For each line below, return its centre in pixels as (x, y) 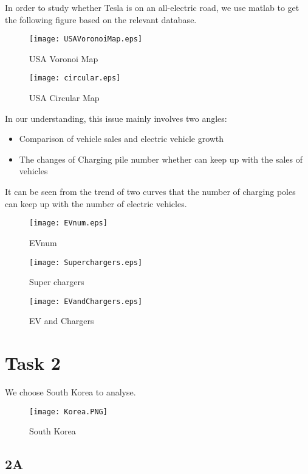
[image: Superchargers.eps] (86, 262)
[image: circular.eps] (75, 78)
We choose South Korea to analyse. (70, 392)
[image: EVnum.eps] (68, 223)
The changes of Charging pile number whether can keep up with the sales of (161, 159)
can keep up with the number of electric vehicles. (96, 203)
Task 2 (33, 363)
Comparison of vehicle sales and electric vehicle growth (121, 139)
